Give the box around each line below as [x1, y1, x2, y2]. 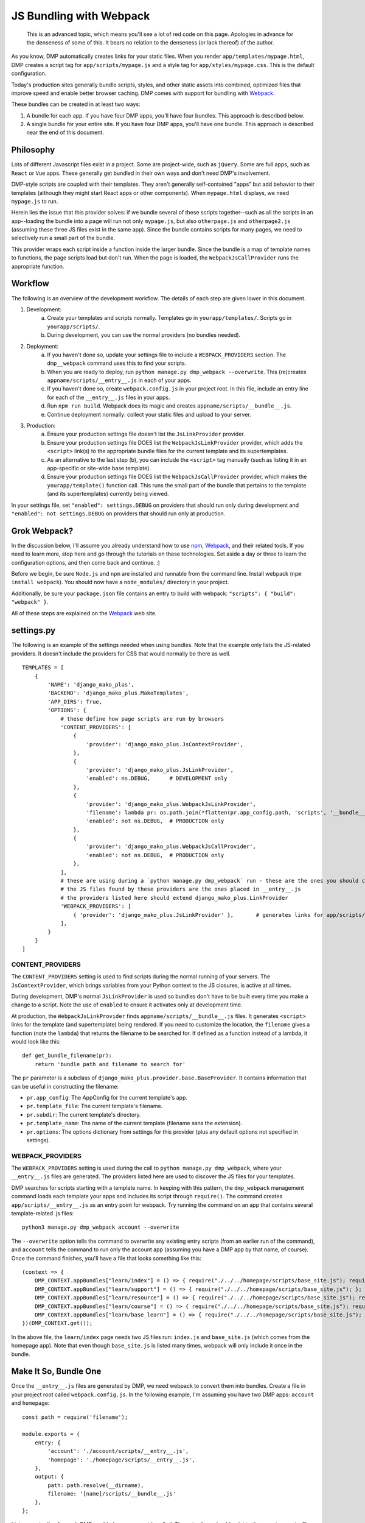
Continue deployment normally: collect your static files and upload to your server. [47, 411, 252, 418]
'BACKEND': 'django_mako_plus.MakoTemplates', [47, 690, 189, 697]
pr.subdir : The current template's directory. [26, 1111, 141, 1118]
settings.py [11, 625, 56, 636]
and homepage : [11, 1399, 50, 1407]
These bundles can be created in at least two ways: [11, 101, 141, 108]
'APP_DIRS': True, [47, 698, 103, 705]
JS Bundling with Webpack [11, 9, 150, 23]
